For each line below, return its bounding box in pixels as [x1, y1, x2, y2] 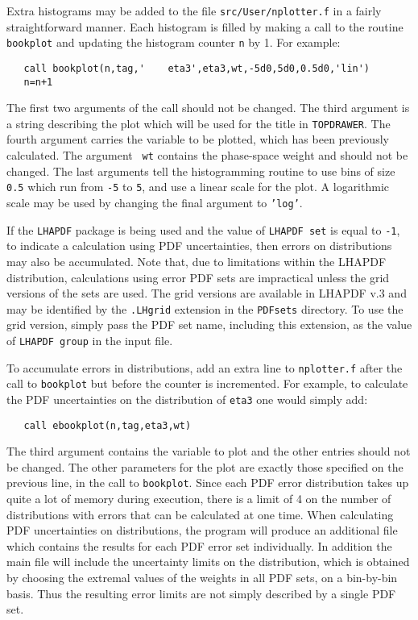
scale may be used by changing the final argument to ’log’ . [6, 194, 303, 211]
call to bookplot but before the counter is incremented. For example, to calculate [6, 375, 408, 392]
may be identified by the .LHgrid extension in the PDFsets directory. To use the [6, 300, 404, 317]
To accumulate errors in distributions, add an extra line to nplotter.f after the [6, 359, 403, 376]
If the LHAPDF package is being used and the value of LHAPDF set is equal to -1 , [6, 221, 400, 238]
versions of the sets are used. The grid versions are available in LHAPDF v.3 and [6, 285, 407, 302]
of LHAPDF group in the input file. [6, 331, 173, 348]
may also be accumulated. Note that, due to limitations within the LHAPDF [6, 252, 387, 269]
